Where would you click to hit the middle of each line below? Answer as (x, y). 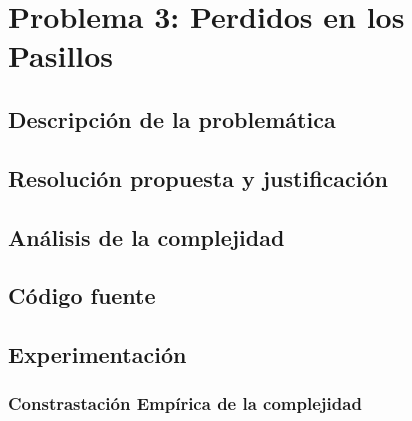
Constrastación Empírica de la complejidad (185, 403)
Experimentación (97, 354)
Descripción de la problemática (172, 118)
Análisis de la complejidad (146, 236)
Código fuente (82, 295)
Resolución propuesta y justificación (198, 177)
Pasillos (61, 55)
